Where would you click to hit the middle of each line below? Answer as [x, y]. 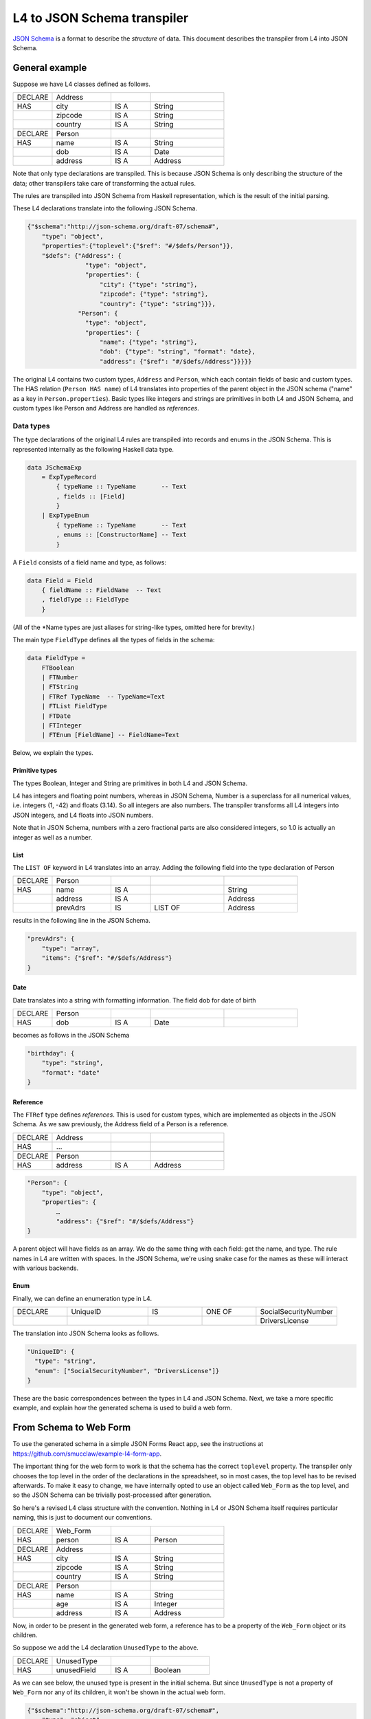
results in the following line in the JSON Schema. [81, 921]
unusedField [76, 1669]
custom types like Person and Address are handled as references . [106, 408]
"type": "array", [71, 948]
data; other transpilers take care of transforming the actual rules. [104, 183]
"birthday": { [51, 1053]
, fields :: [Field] [91, 496]
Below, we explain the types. [53, 753]
